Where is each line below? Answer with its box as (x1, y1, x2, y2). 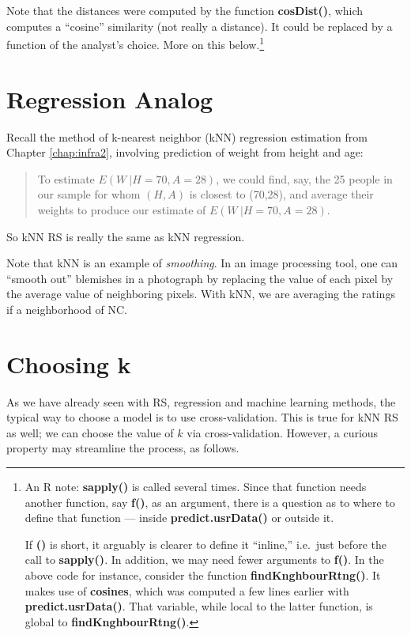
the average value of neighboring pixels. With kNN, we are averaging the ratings (6, 285, 395, 302)
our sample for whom (37, 186, 141, 202)
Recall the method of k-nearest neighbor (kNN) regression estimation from (6, 128, 368, 145)
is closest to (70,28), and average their (189, 186, 374, 202)
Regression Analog (6, 82, 213, 115)
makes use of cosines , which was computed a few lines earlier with (25, 582, 349, 599)
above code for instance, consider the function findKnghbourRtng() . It (25, 566, 381, 583)
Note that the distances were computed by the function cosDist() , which (6, 2, 364, 18)
